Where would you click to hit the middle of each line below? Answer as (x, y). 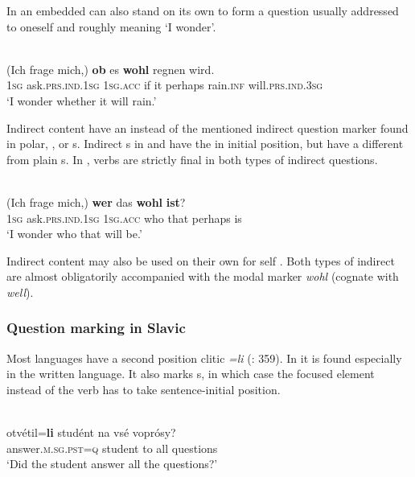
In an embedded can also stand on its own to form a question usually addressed (203, 10)
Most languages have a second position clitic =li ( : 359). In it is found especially (204, 358)
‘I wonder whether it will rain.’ (82, 100)
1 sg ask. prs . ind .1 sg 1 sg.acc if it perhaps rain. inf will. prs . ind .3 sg (165, 85)
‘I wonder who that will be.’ (74, 234)
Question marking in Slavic (96, 328)
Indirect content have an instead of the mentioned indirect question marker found (207, 127)
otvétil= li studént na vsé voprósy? (91, 432)
